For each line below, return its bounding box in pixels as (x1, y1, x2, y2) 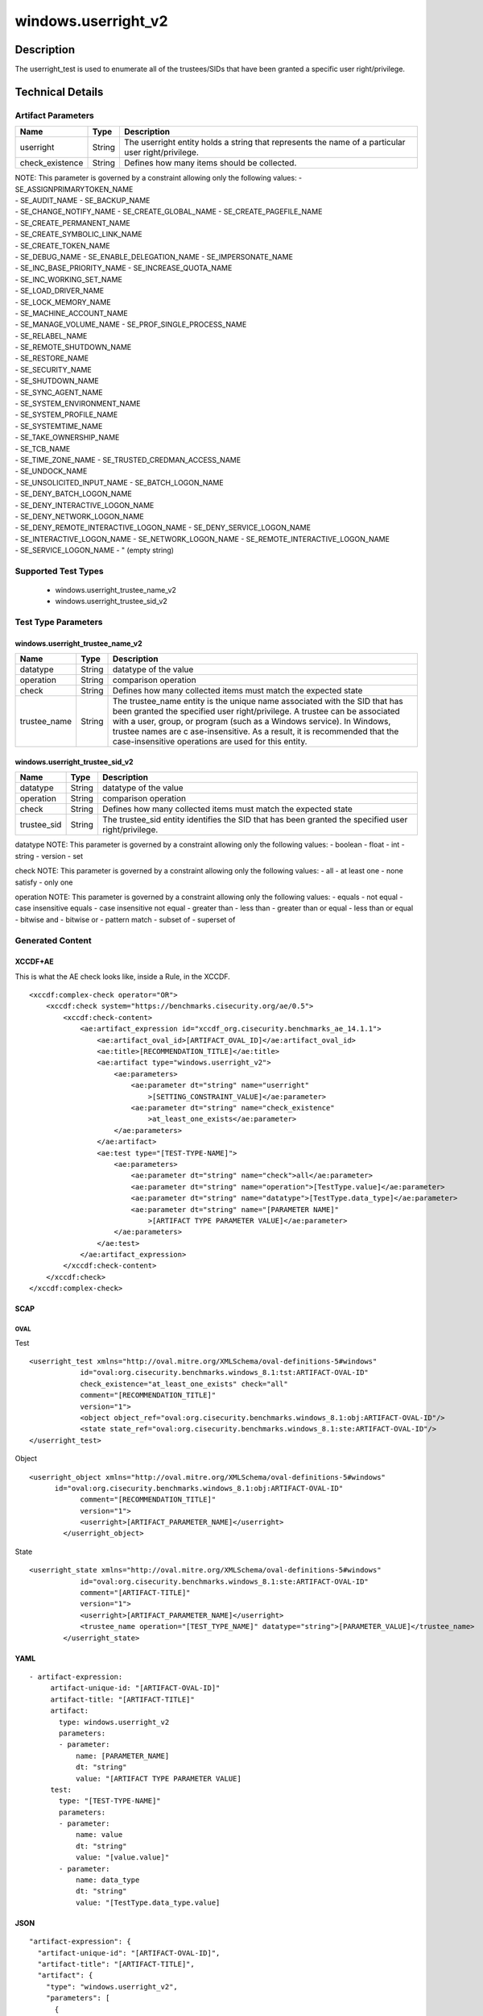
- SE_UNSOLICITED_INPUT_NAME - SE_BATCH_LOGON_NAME (14, 477, 225, 487)
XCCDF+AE (14, 956, 54, 967)
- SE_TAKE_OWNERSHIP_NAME (14, 432, 120, 443)
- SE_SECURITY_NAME (14, 364, 92, 374)
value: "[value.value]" (75, 1853, 170, 1862)
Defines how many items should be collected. (124, 157, 297, 169)
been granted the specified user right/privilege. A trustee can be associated (113, 706, 400, 717)
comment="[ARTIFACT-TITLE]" (80, 1589, 191, 1597)
